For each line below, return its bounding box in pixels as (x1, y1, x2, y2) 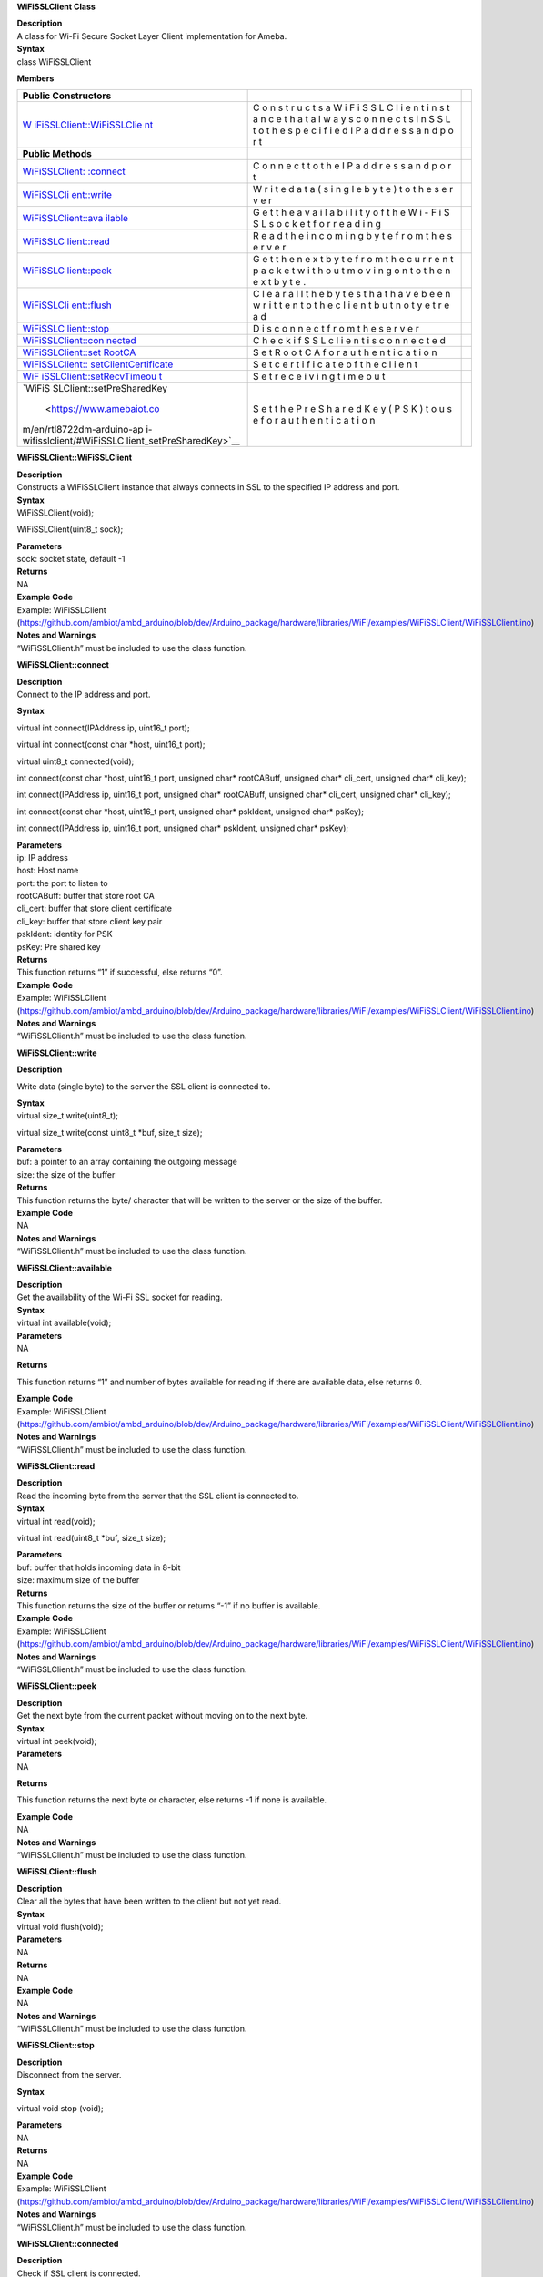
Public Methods (22, 148, 93, 160)
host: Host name (16, 865, 79, 876)
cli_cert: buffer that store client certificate (16, 903, 173, 914)
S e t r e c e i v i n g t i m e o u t (253, 370, 386, 383)
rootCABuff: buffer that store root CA (16, 891, 155, 902)
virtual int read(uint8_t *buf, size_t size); (16, 1533, 166, 1544)
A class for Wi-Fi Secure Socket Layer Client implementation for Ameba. (16, 30, 287, 41)
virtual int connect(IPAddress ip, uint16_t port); (16, 722, 190, 733)
